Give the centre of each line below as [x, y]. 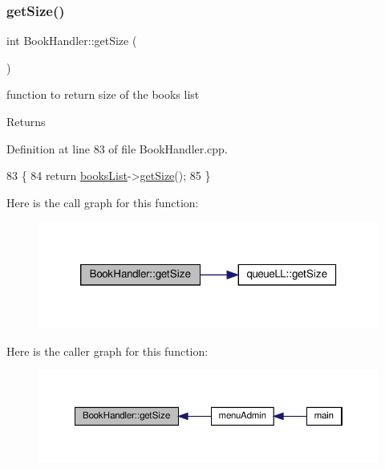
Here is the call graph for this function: [103, 202]
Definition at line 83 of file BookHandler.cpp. [117, 148]
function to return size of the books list [103, 94]
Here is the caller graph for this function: [107, 351]
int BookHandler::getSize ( [72, 41]
